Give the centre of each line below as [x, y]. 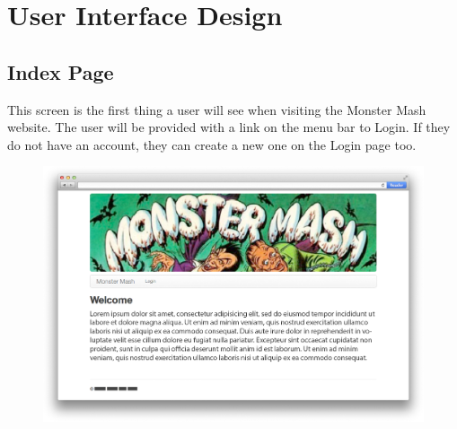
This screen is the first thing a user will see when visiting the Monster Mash [217, 109]
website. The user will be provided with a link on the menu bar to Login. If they [229, 127]
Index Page [61, 71]
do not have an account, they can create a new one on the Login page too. [212, 144]
